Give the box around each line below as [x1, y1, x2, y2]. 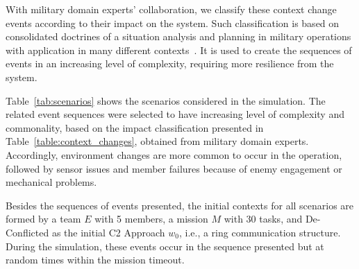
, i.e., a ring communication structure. [178, 225, 341, 239]
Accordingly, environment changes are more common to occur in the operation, [6, 147, 342, 162]
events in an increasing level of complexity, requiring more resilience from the [6, 56, 334, 71]
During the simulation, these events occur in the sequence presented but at [6, 238, 324, 253]
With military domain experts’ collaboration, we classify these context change [6, 2, 337, 16]
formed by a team [6, 211, 81, 226]
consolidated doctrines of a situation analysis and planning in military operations [6, 29, 351, 44]
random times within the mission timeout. [6, 252, 185, 267]
